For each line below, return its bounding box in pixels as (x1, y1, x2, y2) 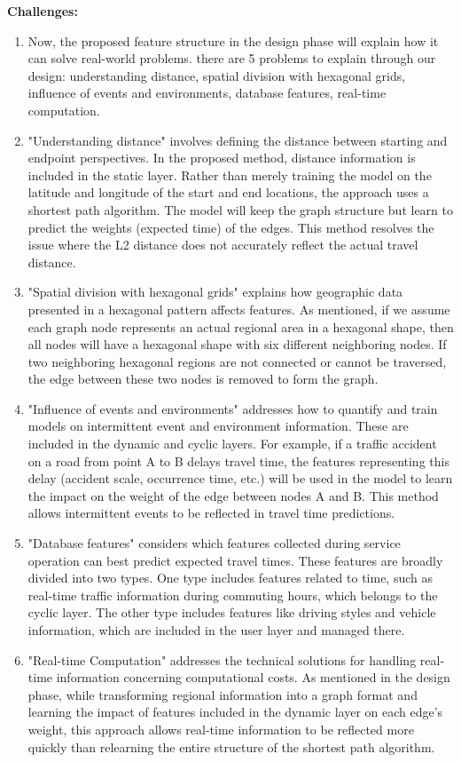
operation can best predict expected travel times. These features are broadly (27, 551, 443, 569)
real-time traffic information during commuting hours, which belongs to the (27, 585, 438, 604)
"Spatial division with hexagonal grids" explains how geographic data (27, 282, 403, 301)
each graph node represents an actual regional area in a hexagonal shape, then (27, 317, 454, 336)
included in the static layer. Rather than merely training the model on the (27, 165, 432, 184)
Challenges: (7, 2, 78, 20)
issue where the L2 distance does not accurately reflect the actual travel (27, 235, 418, 254)
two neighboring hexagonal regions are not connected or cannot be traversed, (27, 352, 447, 370)
